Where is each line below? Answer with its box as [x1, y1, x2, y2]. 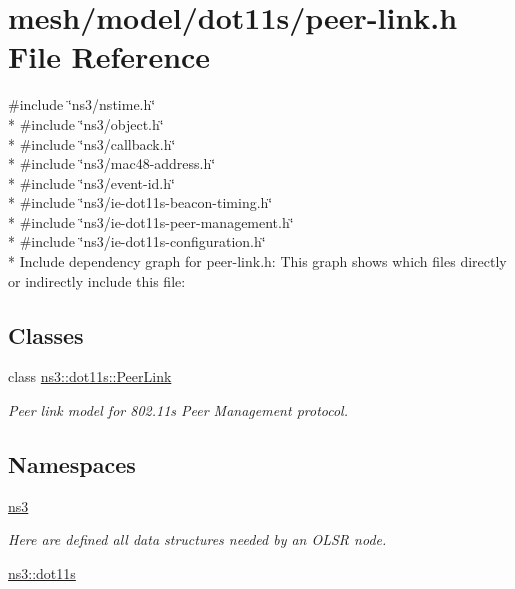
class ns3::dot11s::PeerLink [8, 366, 172, 387]
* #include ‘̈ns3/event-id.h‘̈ [8, 172, 175, 193]
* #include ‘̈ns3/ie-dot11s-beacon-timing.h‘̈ [8, 192, 273, 213]
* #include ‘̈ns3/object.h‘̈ [8, 113, 164, 134]
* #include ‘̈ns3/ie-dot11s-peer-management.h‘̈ [8, 211, 294, 232]
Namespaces [8, 449, 136, 480]
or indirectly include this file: [8, 270, 186, 291]
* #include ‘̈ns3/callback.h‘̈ [8, 133, 176, 154]
